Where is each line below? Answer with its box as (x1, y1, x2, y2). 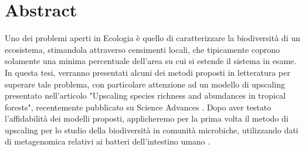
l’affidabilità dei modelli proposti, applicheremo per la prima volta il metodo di (5, 112, 289, 125)
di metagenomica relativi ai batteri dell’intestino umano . (5, 135, 211, 147)
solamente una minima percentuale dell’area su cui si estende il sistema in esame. (5, 55, 297, 67)
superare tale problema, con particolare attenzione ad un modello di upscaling (5, 78, 285, 90)
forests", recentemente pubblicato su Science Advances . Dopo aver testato (5, 100, 272, 113)
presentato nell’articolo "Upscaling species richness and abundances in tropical (5, 89, 286, 102)
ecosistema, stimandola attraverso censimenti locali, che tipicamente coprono (5, 43, 280, 55)
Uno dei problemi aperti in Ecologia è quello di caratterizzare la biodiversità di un (5, 32, 300, 44)
